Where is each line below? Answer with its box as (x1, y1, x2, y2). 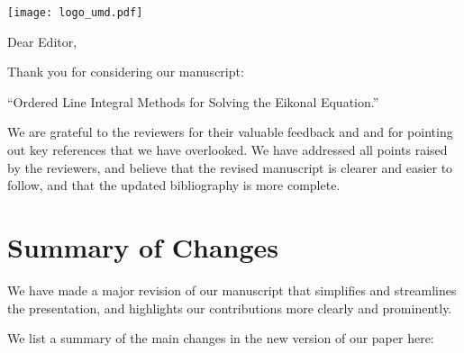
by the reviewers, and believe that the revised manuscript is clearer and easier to (7, 158, 453, 176)
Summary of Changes (7, 229, 279, 265)
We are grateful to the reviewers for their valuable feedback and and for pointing (7, 122, 453, 141)
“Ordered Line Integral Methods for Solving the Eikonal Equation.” (7, 92, 379, 111)
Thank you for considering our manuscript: (7, 62, 244, 81)
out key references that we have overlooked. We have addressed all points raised (7, 140, 448, 159)
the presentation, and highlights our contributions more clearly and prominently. (7, 298, 452, 317)
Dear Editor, (7, 32, 77, 50)
